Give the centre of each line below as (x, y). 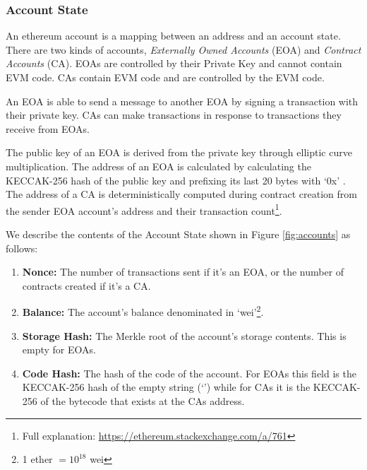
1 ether (37, 459)
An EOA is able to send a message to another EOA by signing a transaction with (182, 101)
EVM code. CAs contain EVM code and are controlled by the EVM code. (165, 77)
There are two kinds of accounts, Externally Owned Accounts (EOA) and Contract (183, 49)
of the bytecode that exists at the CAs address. (143, 401)
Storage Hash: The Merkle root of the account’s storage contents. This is (184, 335)
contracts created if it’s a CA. (86, 285)
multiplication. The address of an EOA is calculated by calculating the (158, 166)
